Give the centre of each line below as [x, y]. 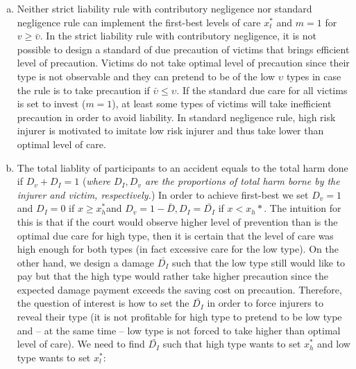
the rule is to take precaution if [83, 90]
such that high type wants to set [232, 344]
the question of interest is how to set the [103, 303]
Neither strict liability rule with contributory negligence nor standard [164, 8]
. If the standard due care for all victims [262, 90]
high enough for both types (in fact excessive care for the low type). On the [178, 249]
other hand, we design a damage [86, 262]
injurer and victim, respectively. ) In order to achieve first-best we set [163, 194]
